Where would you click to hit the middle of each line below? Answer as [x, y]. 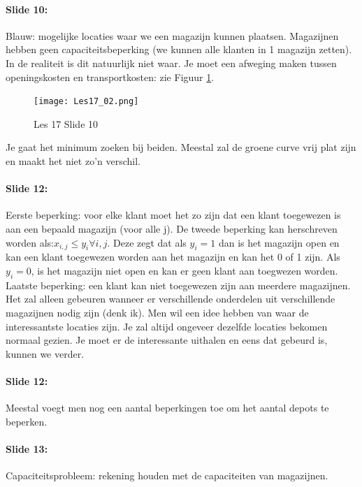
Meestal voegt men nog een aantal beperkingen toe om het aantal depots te [167, 408]
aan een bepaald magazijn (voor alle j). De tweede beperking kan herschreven [172, 228]
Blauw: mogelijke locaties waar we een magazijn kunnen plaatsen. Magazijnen [172, 35]
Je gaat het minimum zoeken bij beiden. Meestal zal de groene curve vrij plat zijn [181, 147]
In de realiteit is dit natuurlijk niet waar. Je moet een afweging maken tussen [171, 63]
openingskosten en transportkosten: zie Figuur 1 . [110, 77]
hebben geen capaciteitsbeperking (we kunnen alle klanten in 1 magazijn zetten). [179, 49]
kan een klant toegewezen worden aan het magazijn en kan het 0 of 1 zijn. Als [173, 257]
